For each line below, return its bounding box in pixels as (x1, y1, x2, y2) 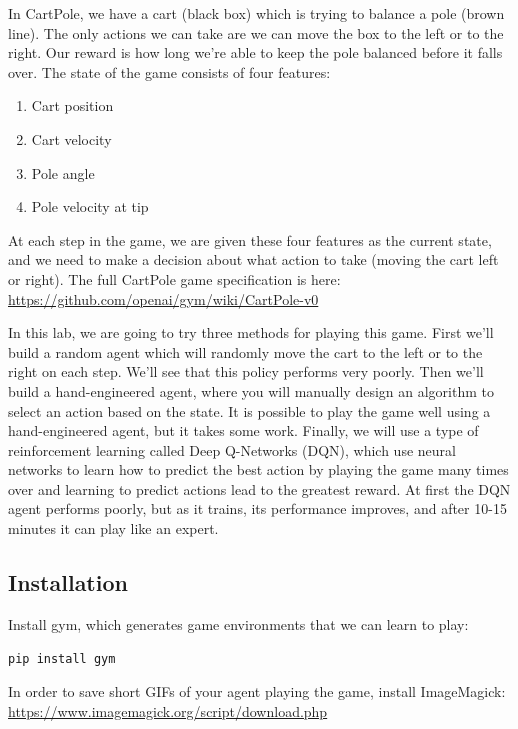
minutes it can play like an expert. (8, 518, 219, 539)
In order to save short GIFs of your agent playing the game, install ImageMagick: (8, 681, 506, 702)
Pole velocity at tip (31, 196, 149, 217)
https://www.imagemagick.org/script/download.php (8, 700, 328, 721)
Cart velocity (31, 128, 112, 149)
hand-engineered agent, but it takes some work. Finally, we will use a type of (8, 420, 479, 441)
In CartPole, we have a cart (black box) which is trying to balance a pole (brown (8, 3, 505, 23)
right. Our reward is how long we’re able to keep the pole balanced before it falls (8, 42, 503, 63)
